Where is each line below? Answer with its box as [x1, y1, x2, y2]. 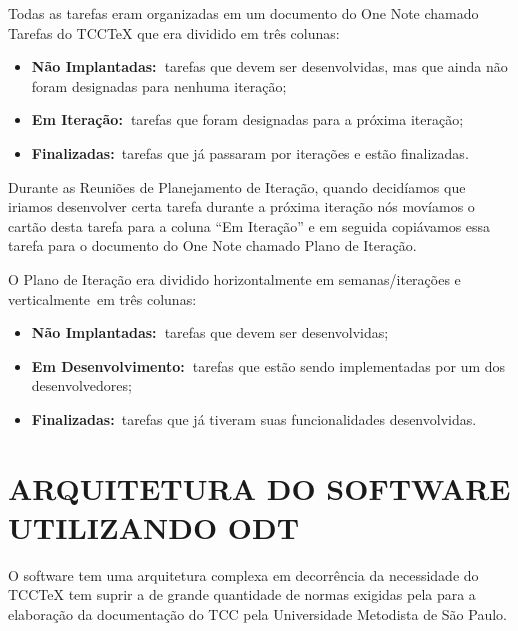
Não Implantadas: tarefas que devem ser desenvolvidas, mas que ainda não [31, 56, 508, 77]
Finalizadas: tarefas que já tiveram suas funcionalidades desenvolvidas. [31, 408, 477, 429]
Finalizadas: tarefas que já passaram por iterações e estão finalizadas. [31, 142, 469, 163]
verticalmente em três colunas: [8, 288, 197, 309]
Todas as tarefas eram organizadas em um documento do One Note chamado [8, 3, 479, 23]
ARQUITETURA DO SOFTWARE [8, 467, 511, 508]
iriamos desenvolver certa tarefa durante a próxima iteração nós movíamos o [8, 196, 475, 217]
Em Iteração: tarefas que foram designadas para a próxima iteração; [31, 109, 464, 130]
